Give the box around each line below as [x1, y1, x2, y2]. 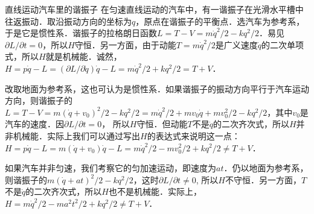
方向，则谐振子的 [5, 94, 72, 107]
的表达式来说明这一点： [147, 129, 240, 142]
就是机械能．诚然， [45, 50, 122, 63]
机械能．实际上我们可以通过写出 [13, 129, 140, 142]
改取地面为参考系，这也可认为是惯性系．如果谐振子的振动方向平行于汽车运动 [5, 82, 309, 95]
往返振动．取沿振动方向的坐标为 [5, 14, 132, 27]
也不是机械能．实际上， [108, 185, 202, 198]
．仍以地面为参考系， [223, 162, 309, 174]
